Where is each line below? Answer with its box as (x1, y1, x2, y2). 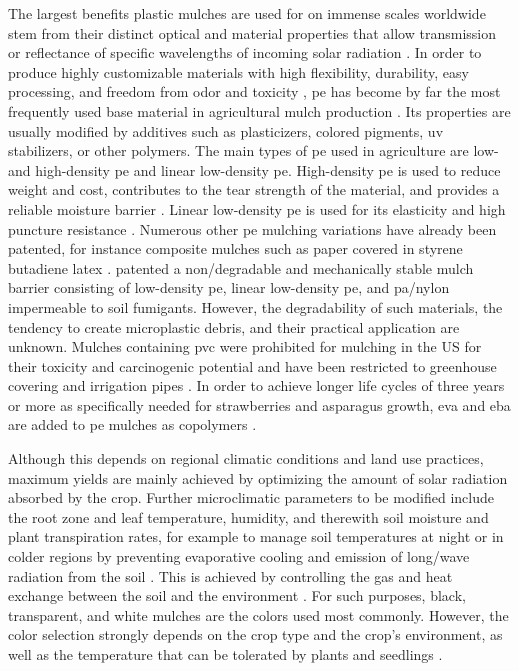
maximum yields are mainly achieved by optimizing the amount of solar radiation (8, 467, 508, 488)
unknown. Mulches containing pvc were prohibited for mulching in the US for (8, 336, 482, 357)
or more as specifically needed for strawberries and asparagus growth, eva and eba (8, 394, 511, 415)
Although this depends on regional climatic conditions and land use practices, (8, 448, 484, 469)
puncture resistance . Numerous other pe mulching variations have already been (8, 218, 497, 239)
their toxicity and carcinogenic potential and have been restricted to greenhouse (8, 355, 497, 376)
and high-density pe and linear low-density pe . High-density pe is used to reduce (8, 159, 501, 180)
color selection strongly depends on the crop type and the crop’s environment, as (8, 624, 503, 645)
